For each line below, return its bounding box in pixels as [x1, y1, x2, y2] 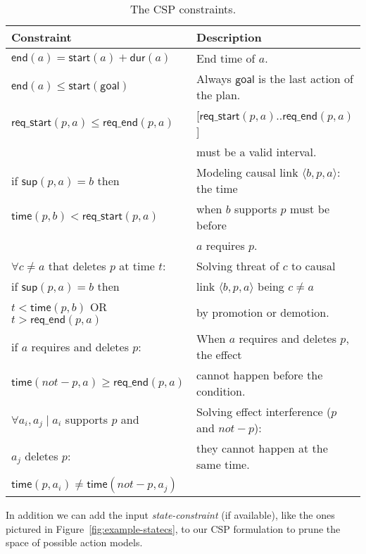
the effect [196, 346, 242, 363]
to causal [291, 258, 336, 274]
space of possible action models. [6, 535, 143, 550]
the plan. [196, 87, 241, 103]
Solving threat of [196, 258, 279, 274]
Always [196, 70, 232, 87]
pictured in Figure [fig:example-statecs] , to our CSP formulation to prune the [6, 521, 341, 536]
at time [119, 258, 155, 274]
